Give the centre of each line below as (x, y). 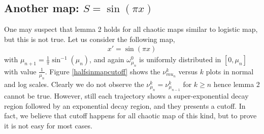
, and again (107, 59)
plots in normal (230, 71)
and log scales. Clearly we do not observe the (74, 84)
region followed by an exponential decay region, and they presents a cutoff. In (125, 105)
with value (20, 71)
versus (188, 71)
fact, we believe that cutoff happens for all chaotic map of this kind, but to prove (130, 116)
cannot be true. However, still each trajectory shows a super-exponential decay (126, 96)
